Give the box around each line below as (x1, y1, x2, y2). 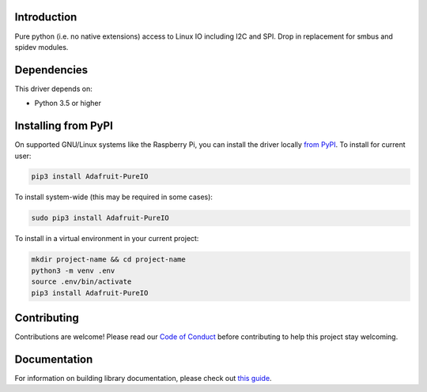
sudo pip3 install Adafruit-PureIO (31, 213, 169, 223)
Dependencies (14, 63, 89, 77)
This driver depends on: (14, 84, 93, 93)
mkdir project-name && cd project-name (31, 255, 186, 264)
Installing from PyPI (14, 119, 114, 133)
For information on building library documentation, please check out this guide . (14, 374, 272, 383)
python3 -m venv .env (31, 266, 115, 275)
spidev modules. (14, 42, 69, 51)
